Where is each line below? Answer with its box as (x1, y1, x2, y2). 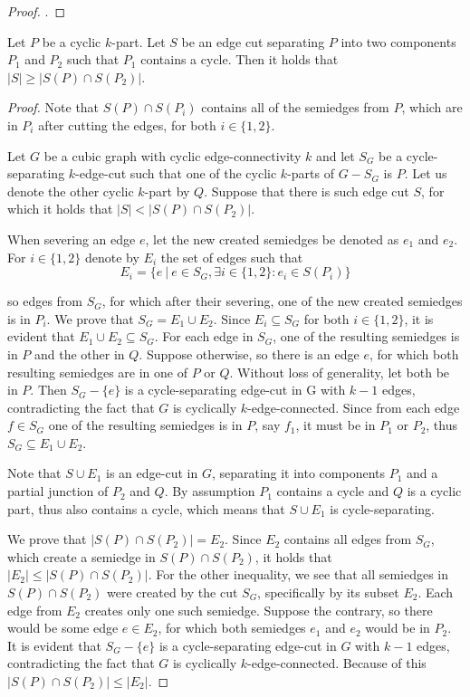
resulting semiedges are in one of (7, 362, 188, 381)
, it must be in (295, 415, 376, 434)
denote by (84, 247, 139, 266)
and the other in (34, 344, 125, 363)
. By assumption (164, 482, 255, 501)
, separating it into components (211, 463, 386, 482)
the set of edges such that (160, 247, 303, 266)
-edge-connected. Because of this (247, 654, 427, 673)
